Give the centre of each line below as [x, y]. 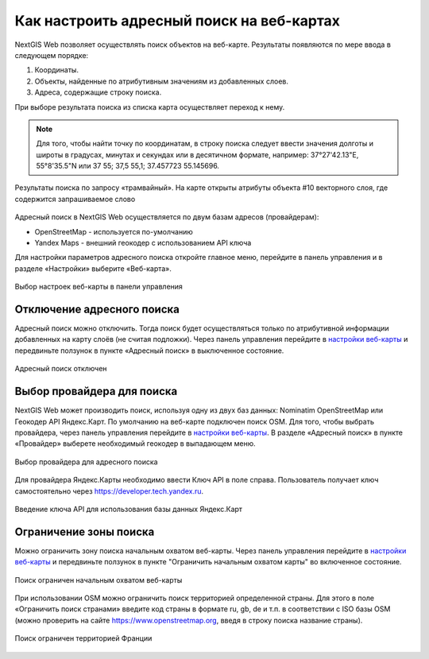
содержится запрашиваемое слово [75, 199]
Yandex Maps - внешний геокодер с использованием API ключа [143, 243]
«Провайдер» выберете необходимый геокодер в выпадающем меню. [135, 444]
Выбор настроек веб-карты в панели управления [99, 287]
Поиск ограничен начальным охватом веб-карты [99, 580]
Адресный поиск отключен [61, 369]
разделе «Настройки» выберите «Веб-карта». [93, 268]
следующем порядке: [52, 55]
